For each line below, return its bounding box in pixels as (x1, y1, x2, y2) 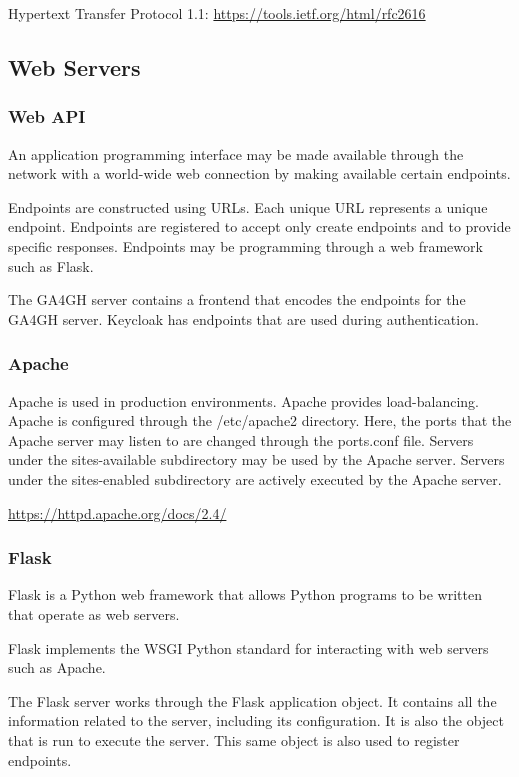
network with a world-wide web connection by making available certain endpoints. (8, 163, 511, 184)
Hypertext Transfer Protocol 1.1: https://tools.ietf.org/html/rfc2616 (8, 3, 426, 23)
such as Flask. (8, 255, 94, 276)
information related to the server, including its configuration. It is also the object (8, 710, 504, 731)
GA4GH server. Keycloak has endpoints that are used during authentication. (8, 308, 479, 329)
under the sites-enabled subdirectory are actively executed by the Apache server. (8, 468, 502, 489)
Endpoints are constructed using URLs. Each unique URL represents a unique (8, 196, 488, 217)
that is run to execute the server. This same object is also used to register (8, 729, 460, 750)
